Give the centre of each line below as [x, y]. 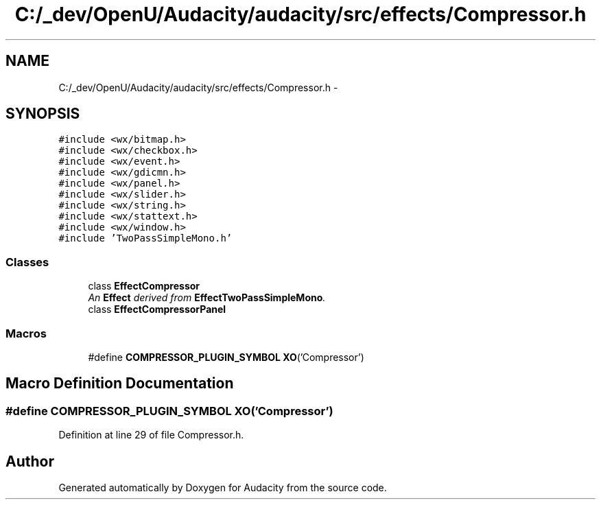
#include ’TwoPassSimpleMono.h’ [145, 238]
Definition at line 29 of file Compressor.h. [151, 435]
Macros [26, 333]
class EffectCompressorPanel [157, 309]
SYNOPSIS [43, 114]
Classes [27, 262]
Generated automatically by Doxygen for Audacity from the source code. [223, 488]
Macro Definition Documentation [120, 384]
